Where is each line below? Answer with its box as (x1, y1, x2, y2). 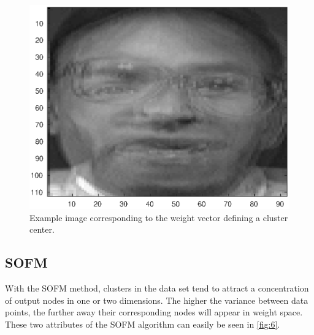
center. (29, 223, 55, 236)
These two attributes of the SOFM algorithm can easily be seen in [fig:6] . (5, 318, 280, 330)
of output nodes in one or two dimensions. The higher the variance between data (5, 293, 308, 306)
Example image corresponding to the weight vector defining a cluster (29, 211, 288, 224)
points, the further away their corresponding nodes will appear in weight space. (5, 306, 303, 318)
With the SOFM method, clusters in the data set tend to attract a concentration (5, 282, 309, 295)
